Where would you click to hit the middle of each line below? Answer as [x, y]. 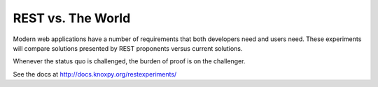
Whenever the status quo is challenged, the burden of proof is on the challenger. [129, 61]
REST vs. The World [72, 18]
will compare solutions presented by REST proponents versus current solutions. [128, 48]
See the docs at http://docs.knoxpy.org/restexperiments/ [95, 74]
